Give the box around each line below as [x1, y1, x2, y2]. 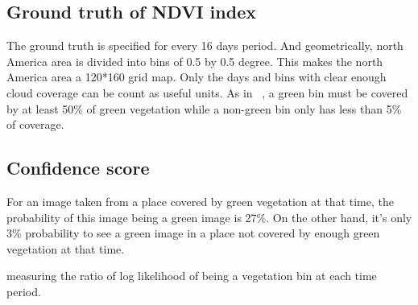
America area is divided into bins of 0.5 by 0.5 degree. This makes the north [6, 52, 383, 69]
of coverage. [6, 116, 64, 133]
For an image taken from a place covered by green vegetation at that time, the [6, 192, 394, 209]
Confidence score [6, 155, 150, 180]
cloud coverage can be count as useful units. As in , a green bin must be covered [6, 84, 408, 101]
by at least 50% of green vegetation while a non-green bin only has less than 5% [6, 100, 402, 117]
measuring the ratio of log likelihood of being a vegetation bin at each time [6, 267, 377, 284]
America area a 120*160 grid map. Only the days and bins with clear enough [6, 68, 387, 85]
